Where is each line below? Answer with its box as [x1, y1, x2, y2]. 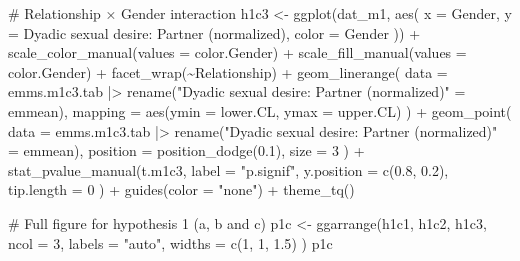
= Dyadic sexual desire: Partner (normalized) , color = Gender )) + [8, 22, 421, 43]
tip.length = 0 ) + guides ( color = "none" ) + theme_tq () [8, 179, 355, 200]
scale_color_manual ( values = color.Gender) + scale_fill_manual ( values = [8, 42, 467, 63]
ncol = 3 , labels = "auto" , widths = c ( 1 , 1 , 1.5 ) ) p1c [8, 232, 333, 253]
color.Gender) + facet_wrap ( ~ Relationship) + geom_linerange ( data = [8, 61, 448, 82]
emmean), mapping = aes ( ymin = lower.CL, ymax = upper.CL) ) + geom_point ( [8, 100, 512, 121]
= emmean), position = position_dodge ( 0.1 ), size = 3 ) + [8, 140, 365, 161]
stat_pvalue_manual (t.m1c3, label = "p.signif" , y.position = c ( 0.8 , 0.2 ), [8, 159, 449, 180]
